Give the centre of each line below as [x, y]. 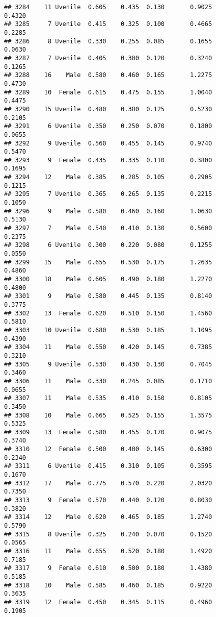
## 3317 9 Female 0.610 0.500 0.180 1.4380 [108, 568]
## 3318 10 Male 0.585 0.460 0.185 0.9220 [108, 585]
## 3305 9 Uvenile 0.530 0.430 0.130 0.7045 [108, 364]
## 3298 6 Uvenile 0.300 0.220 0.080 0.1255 [108, 245]
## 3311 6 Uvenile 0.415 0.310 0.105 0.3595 [108, 466]
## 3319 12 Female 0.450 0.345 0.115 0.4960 [108, 602]
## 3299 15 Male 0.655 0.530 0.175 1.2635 [108, 262]
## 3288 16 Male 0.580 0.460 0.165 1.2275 [108, 75]
